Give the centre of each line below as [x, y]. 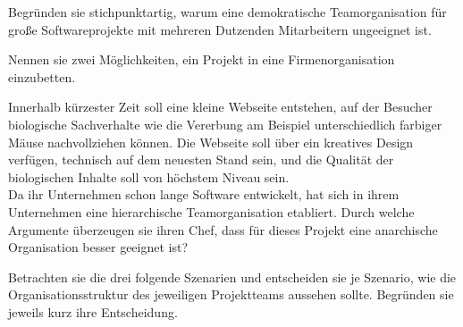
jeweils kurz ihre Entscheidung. [93, 311]
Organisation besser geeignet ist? [98, 247]
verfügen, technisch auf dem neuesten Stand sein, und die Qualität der [201, 159]
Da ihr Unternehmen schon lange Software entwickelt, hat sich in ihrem [204, 194]
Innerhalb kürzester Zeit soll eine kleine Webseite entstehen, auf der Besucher [220, 107]
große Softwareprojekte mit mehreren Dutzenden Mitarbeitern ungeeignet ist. [220, 29]
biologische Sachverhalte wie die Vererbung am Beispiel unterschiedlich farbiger [225, 124]
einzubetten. [42, 76]
